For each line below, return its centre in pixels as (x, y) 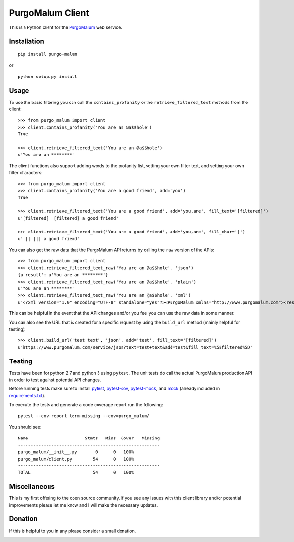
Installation (26, 41)
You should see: (25, 427)
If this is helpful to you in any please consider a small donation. (73, 531)
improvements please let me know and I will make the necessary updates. (84, 505)
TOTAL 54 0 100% (76, 473)
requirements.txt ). (27, 395)
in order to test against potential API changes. (55, 380)
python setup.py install (48, 77)
